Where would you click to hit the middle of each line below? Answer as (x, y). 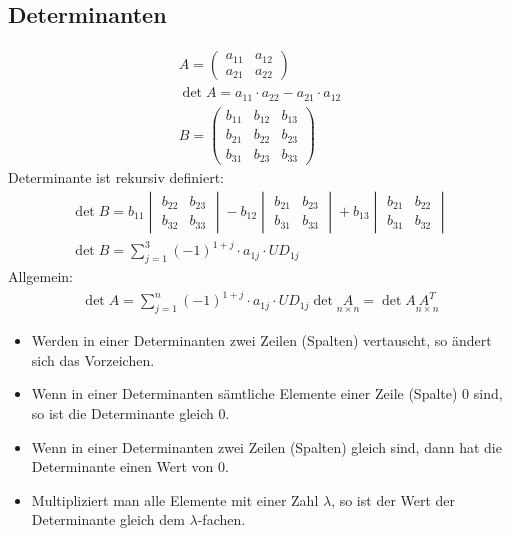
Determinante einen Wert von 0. (130, 466)
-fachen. (221, 519)
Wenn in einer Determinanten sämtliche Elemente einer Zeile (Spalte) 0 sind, (267, 393)
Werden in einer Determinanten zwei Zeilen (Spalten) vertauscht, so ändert (261, 340)
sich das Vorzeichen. (93, 359)
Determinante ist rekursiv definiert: (116, 177)
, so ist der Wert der (393, 499)
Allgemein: (40, 276)
